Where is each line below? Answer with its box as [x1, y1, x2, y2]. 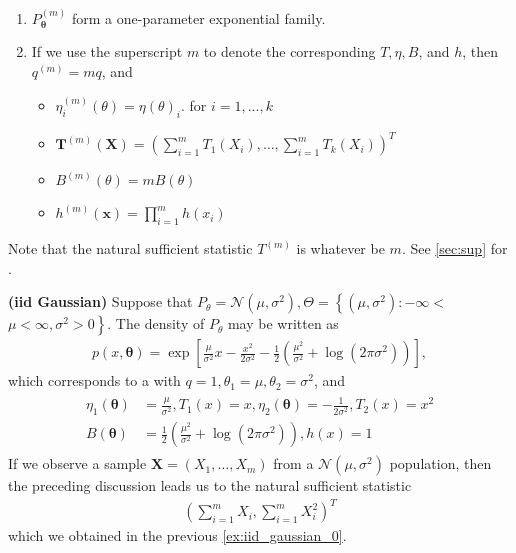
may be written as [227, 313, 339, 334]
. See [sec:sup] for [401, 238, 508, 259]
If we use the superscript [31, 41, 183, 62]
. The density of [107, 313, 205, 334]
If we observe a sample [8, 453, 147, 474]
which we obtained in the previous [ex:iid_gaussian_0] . [8, 525, 347, 546]
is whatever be [296, 238, 385, 259]
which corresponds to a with [8, 370, 181, 391]
